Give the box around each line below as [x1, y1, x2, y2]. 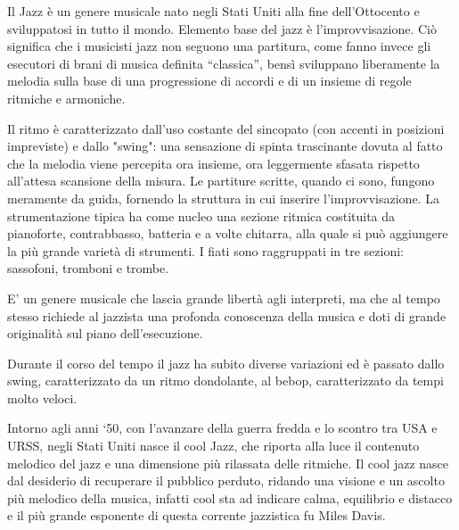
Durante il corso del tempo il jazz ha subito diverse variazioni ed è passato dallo [7, 353, 445, 372]
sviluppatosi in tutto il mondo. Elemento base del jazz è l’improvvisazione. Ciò [7, 19, 437, 37]
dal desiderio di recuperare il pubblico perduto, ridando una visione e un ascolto [7, 471, 445, 490]
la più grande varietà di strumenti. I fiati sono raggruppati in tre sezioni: [7, 241, 405, 260]
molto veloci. [7, 388, 78, 407]
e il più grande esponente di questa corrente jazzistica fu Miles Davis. [7, 506, 386, 525]
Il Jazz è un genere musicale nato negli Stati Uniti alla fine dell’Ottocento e [7, 2, 420, 20]
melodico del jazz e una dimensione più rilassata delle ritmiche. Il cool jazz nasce [7, 453, 448, 472]
